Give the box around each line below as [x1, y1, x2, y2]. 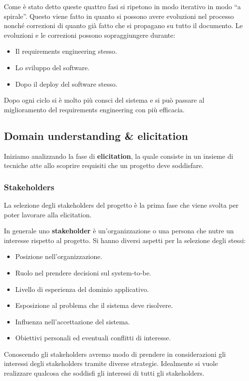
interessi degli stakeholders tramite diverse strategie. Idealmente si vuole [4, 358, 218, 368]
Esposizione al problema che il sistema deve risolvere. [15, 300, 173, 310]
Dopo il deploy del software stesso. [15, 78, 117, 89]
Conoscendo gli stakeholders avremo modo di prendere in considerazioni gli [4, 349, 226, 359]
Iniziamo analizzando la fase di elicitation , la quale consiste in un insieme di [4, 151, 234, 161]
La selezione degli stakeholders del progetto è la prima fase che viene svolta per [4, 199, 239, 210]
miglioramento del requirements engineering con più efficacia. [4, 104, 185, 114]
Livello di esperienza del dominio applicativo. [15, 284, 149, 294]
